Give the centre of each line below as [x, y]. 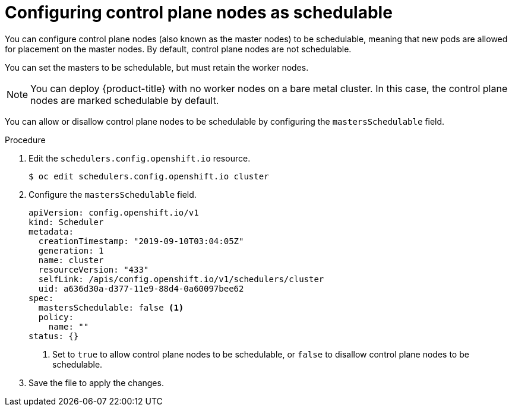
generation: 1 [71, 250]
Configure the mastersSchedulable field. [113, 194]
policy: [56, 317]
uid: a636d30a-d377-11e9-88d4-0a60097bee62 [141, 288]
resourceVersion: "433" [94, 269]
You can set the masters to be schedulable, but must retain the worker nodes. [157, 67]
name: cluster [71, 260]
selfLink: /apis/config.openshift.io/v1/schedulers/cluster [181, 279]
